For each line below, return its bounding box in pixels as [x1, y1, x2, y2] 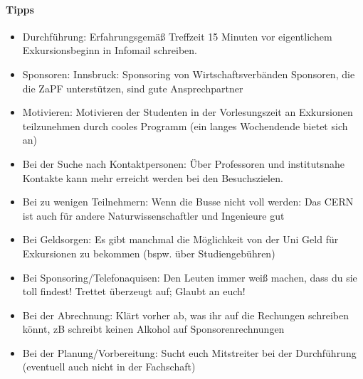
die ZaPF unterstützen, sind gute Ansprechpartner [22, 80, 243, 95]
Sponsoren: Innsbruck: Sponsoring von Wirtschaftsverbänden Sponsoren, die [22, 66, 355, 81]
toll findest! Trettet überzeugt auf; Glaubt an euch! [22, 284, 246, 299]
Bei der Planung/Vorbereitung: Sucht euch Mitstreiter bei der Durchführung [22, 345, 357, 360]
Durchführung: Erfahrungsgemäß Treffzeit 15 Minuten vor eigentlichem [22, 28, 332, 43]
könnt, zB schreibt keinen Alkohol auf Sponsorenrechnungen [22, 321, 285, 336]
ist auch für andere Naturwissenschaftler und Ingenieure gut [22, 208, 285, 223]
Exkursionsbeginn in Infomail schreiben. [22, 43, 197, 58]
